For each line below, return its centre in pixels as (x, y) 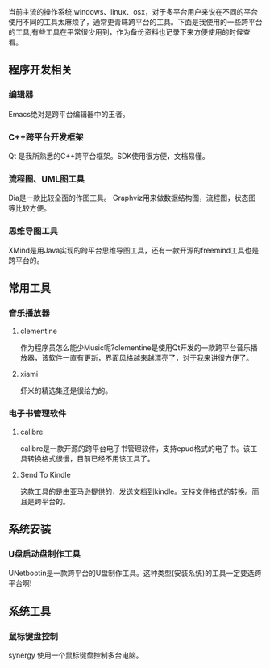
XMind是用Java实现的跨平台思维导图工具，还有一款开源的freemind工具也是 (134, 250)
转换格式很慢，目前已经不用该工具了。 (91, 458)
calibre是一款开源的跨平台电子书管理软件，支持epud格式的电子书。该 (135, 448)
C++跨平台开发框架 (46, 137)
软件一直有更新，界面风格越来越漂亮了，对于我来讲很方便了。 (151, 358)
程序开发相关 (40, 70)
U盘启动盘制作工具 (44, 553)
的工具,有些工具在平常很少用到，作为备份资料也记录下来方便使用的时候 (126, 32)
